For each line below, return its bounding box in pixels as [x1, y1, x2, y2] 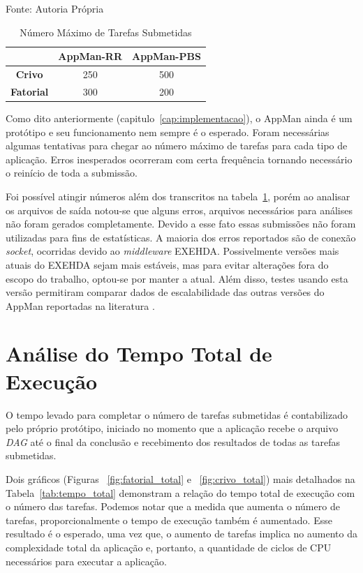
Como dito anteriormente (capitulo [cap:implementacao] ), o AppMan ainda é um [6, 110, 353, 125]
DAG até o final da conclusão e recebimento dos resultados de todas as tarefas [6, 434, 340, 449]
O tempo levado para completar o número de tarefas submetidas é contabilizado [6, 407, 348, 422]
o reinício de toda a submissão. [6, 165, 138, 180]
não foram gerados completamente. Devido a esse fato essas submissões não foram [6, 216, 356, 231]
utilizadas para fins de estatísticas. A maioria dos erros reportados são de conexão [6, 230, 356, 244]
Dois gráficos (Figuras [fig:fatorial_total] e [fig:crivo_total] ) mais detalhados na [6, 471, 355, 486]
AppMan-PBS [131, 49, 201, 64]
